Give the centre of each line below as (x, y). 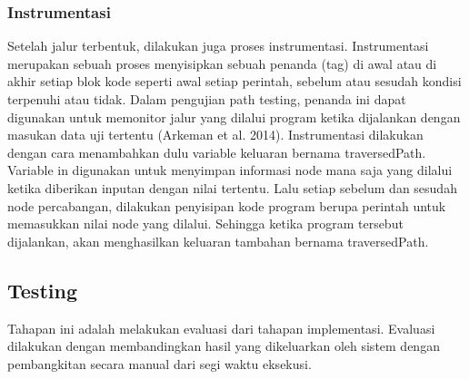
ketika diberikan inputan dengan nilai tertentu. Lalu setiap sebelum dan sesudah (232, 187)
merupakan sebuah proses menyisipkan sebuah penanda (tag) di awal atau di (222, 63)
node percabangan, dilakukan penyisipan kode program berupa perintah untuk (227, 205)
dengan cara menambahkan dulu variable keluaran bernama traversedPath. (217, 152)
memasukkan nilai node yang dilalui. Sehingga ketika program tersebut (205, 224)
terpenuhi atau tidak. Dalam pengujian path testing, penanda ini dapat (207, 99)
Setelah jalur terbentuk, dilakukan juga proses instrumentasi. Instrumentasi (218, 46)
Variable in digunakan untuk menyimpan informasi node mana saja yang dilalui (230, 170)
